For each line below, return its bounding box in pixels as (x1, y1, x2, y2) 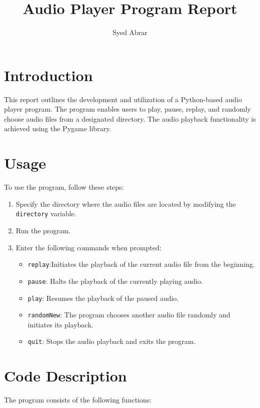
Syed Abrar (112, 27, 147, 38)
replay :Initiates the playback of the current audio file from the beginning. (27, 259, 255, 269)
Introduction (4, 65, 93, 85)
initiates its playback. (27, 319, 93, 329)
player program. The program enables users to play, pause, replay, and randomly (4, 104, 251, 114)
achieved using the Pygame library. (4, 123, 111, 134)
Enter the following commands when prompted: (15, 242, 161, 252)
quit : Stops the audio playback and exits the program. (27, 336, 196, 346)
